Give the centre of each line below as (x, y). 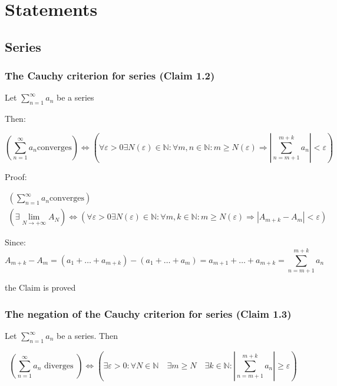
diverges (59, 366)
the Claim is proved (40, 287)
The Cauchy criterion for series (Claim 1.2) (110, 76)
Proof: (16, 176)
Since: (15, 242)
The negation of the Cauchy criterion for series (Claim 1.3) (148, 313)
